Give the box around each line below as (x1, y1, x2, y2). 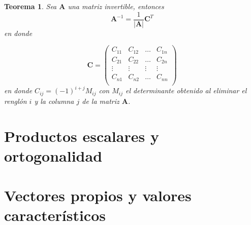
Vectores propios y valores (4, 185, 192, 206)
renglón (4, 95, 27, 106)
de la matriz (82, 95, 119, 106)
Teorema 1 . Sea (4, 1, 57, 11)
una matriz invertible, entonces (68, 1, 164, 11)
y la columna (34, 95, 74, 106)
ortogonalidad (4, 145, 103, 166)
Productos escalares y (4, 125, 159, 146)
